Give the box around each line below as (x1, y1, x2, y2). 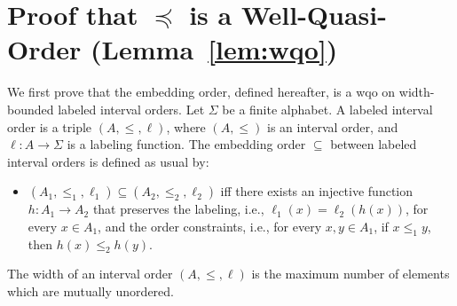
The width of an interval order (7, 264, 173, 283)
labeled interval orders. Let (58, 99, 205, 118)
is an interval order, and (266, 117, 398, 136)
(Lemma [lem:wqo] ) (91, 31, 338, 67)
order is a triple (7, 117, 92, 136)
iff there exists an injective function (220, 182, 414, 200)
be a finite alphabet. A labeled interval (222, 99, 433, 118)
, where (166, 117, 206, 136)
